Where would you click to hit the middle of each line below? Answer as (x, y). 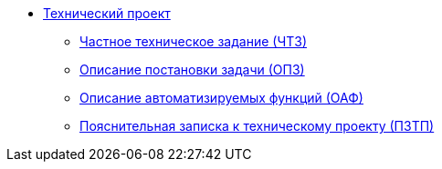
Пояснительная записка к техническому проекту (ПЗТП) (257, 126)
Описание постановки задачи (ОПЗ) (192, 70)
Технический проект (107, 13)
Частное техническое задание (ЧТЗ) (193, 41)
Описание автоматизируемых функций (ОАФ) (221, 98)
